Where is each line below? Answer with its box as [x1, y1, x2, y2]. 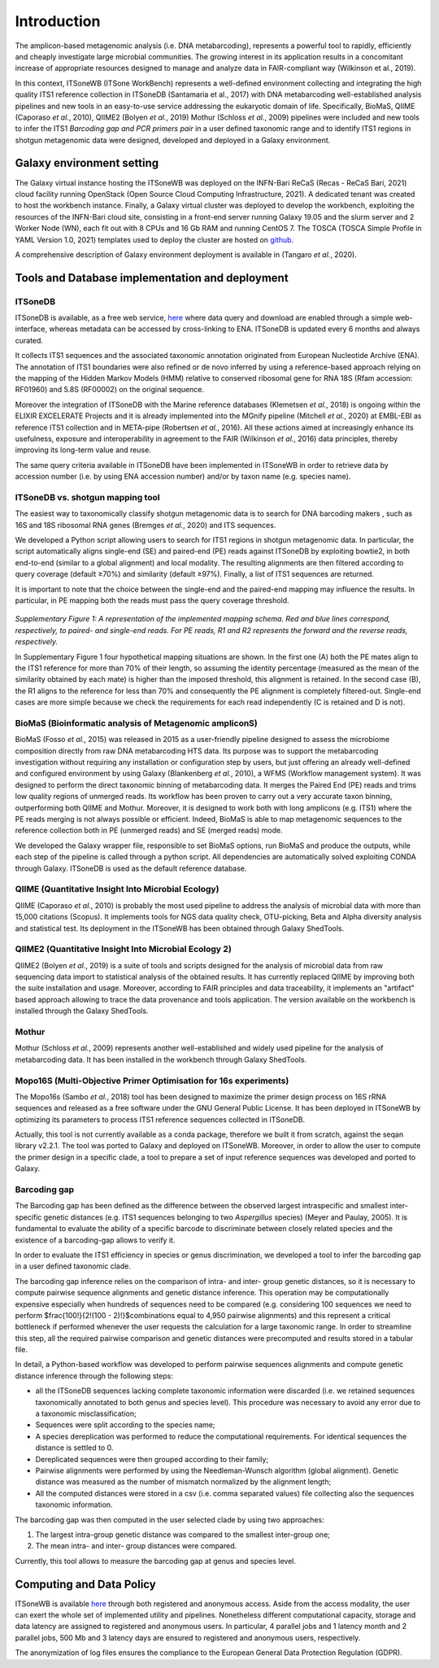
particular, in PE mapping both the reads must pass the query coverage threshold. [15, 596, 289, 605]
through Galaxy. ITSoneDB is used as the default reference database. [15, 863, 247, 873]
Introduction [15, 12, 101, 30]
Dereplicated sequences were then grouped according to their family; [35, 1454, 269, 1464]
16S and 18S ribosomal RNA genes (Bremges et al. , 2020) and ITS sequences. [15, 520, 276, 530]
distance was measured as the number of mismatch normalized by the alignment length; [35, 1477, 332, 1487]
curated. [15, 335, 44, 345]
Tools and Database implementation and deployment [15, 271, 289, 285]
